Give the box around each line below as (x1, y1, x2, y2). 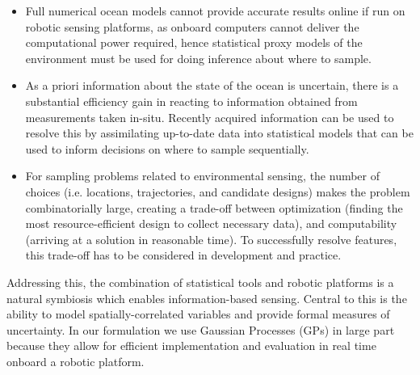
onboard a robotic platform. (6, 352, 145, 369)
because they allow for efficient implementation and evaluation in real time (6, 337, 376, 354)
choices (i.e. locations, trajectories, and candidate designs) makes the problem (25, 183, 410, 200)
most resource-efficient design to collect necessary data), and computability (25, 215, 397, 232)
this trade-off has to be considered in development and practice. (25, 246, 342, 263)
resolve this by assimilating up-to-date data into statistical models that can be (25, 124, 414, 141)
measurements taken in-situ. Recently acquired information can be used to (25, 108, 394, 125)
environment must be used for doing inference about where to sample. (25, 49, 372, 66)
